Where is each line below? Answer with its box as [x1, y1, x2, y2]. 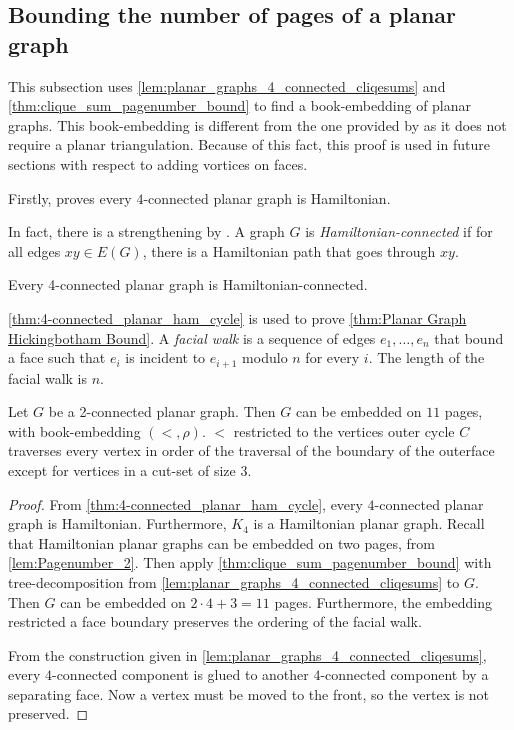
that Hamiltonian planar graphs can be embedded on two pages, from [8, 532, 435, 553]
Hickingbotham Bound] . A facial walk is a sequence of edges [8, 327, 376, 348]
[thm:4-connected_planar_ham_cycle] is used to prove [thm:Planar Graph [8, 307, 467, 328]
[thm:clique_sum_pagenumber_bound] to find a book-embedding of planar [8, 95, 472, 116]
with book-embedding [8, 420, 141, 441]
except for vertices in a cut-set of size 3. [8, 459, 252, 480]
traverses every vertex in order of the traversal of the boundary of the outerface [8, 440, 495, 461]
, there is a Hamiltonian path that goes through [142, 240, 436, 261]
